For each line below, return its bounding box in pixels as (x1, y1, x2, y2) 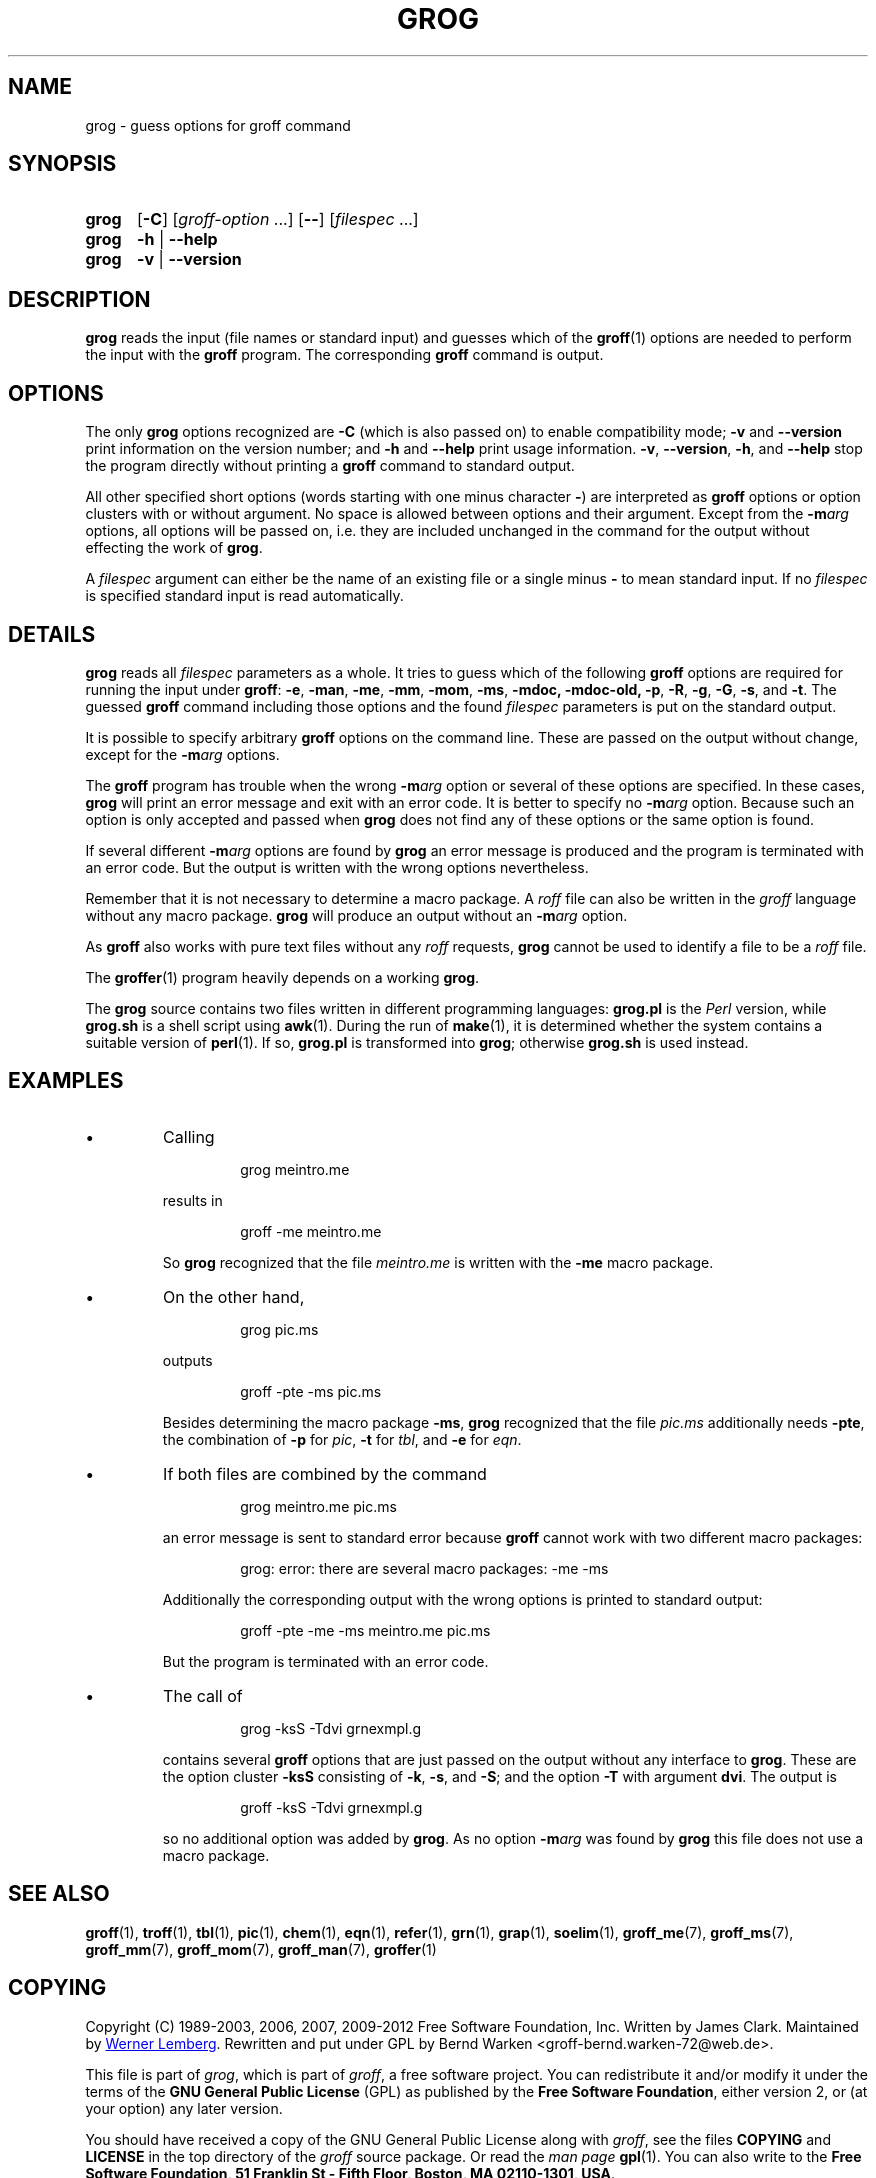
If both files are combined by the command (163, 1463, 487, 1484)
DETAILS (8, 621, 96, 647)
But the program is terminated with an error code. (162, 1652, 489, 1670)
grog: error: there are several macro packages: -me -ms (240, 1559, 609, 1577)
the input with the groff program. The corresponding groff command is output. (85, 346, 604, 364)
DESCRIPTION (8, 286, 151, 312)
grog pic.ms (240, 1320, 319, 1338)
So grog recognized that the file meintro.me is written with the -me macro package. (162, 1253, 714, 1271)
